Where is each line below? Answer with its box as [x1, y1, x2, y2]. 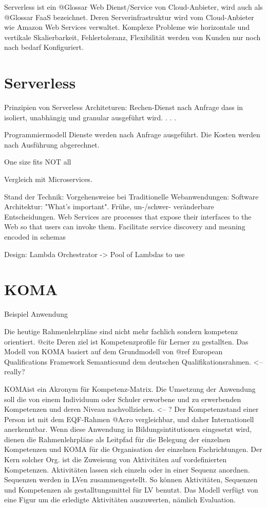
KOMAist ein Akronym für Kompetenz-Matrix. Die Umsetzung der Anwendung [4, 383, 256, 394]
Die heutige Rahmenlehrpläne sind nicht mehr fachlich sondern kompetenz [4, 325, 238, 336]
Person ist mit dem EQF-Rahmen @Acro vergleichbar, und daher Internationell [4, 413, 254, 424]
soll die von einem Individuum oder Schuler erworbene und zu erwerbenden [4, 393, 241, 404]
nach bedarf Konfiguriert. [4, 42, 84, 52]
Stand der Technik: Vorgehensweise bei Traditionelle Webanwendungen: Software [4, 191, 259, 202]
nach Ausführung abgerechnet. [4, 139, 100, 150]
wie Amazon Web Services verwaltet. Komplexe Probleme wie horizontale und [4, 22, 250, 32]
